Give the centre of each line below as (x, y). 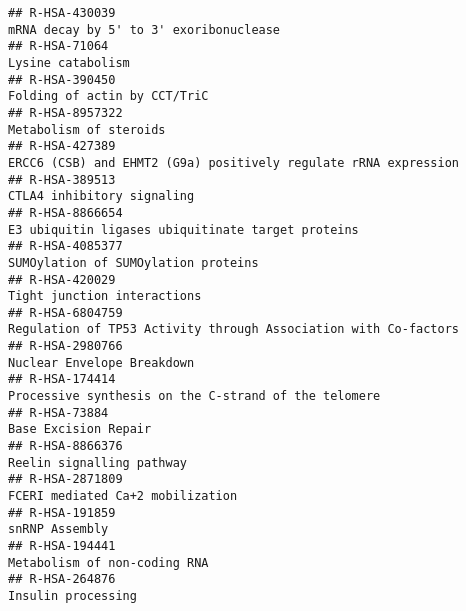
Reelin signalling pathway (97, 462)
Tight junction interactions (105, 296)
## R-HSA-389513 (62, 179)
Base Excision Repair (80, 429)
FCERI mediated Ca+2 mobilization (123, 496)
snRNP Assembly (58, 529)
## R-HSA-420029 (62, 279)
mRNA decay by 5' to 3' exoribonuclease (144, 29)
